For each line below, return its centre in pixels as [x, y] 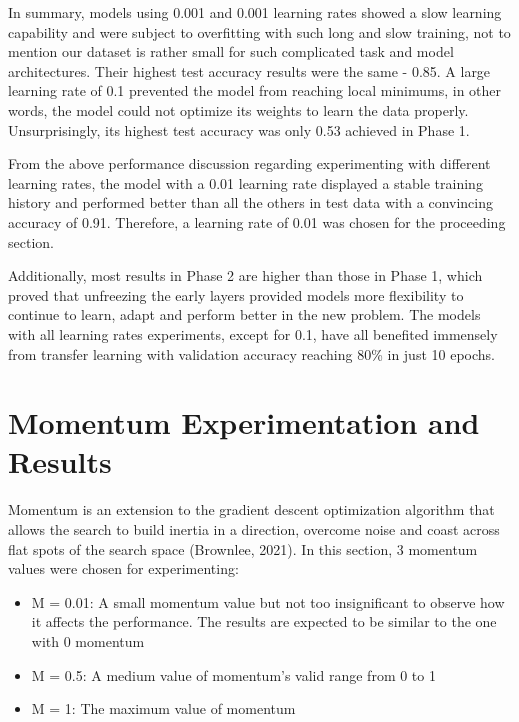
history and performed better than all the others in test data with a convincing [251, 202]
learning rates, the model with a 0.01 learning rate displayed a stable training [245, 182]
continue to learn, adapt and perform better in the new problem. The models [244, 314]
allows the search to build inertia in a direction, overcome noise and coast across [254, 529]
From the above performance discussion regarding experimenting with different [249, 163]
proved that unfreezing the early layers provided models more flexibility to [236, 294]
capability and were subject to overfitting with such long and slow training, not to [259, 31]
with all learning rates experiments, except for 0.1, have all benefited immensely [253, 333]
